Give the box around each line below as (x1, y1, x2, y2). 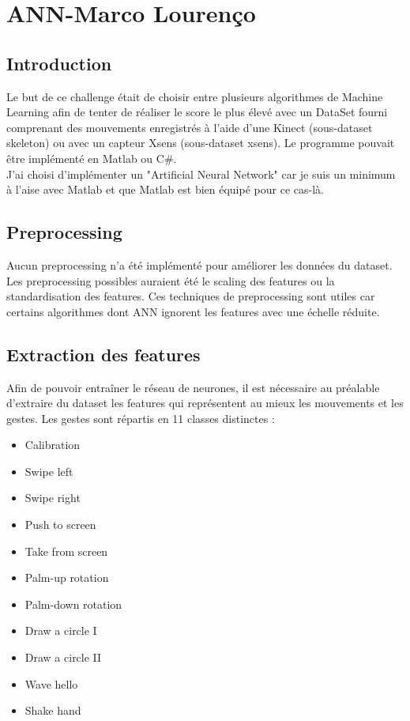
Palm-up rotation (24, 569, 109, 586)
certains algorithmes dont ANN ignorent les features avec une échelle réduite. (6, 303, 380, 319)
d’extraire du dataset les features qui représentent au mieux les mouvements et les (6, 394, 404, 411)
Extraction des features (6, 342, 201, 366)
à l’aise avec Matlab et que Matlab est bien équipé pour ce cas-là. (6, 181, 324, 198)
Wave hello (24, 675, 78, 692)
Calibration (24, 436, 81, 453)
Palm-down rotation (24, 595, 122, 612)
